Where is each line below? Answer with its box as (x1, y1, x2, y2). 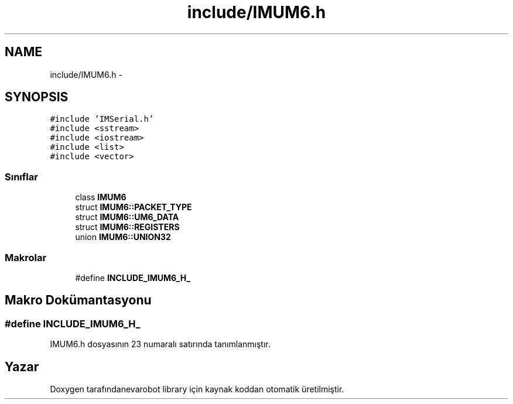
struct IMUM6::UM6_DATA (75, 212, 179, 222)
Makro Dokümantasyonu (5, 293, 152, 308)
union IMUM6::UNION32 (75, 232, 171, 242)
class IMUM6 (75, 192, 126, 203)
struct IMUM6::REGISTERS (75, 222, 180, 232)
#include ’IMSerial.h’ (50, 114, 154, 124)
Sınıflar (5, 170, 38, 183)
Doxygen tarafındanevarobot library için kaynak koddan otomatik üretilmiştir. (50, 384, 344, 394)
